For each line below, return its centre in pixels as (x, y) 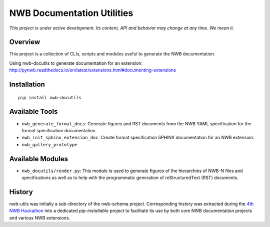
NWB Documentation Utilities (71, 13)
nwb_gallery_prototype (49, 144)
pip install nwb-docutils (50, 98)
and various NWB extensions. (40, 218)
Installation (27, 85)
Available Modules (39, 159)
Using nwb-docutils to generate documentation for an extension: (76, 63)
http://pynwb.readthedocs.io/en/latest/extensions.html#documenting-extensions (92, 70)
